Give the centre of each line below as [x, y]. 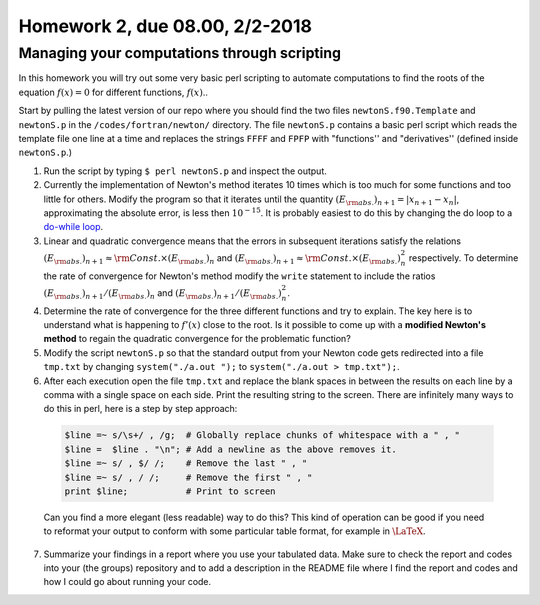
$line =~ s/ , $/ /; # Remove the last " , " [186, 463]
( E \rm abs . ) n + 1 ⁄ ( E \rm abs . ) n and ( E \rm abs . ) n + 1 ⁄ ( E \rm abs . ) [162, 293]
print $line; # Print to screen [170, 491]
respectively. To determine [463, 257]
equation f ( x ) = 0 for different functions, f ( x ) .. [113, 92]
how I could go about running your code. [127, 582]
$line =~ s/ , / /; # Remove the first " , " [188, 477]
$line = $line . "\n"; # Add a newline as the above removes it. [230, 449]
